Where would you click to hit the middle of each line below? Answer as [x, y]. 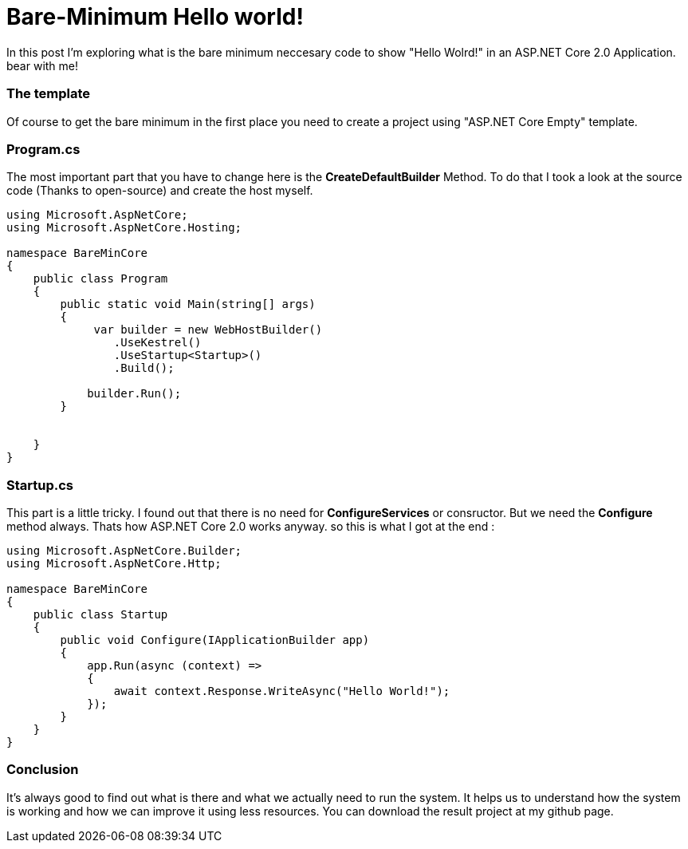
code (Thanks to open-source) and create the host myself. [160, 191]
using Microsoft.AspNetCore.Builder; [124, 551]
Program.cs [43, 149]
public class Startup [100, 614]
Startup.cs [40, 485]
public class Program [100, 279]
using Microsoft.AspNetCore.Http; [114, 563]
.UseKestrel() [157, 343]
